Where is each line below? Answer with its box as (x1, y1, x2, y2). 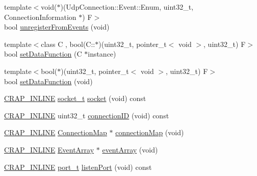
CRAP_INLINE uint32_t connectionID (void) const (4, 110, 169, 120)
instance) (88, 48, 116, 59)
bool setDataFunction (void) (4, 76, 93, 86)
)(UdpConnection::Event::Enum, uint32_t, (60, 2, 194, 12)
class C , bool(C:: (41, 38, 95, 49)
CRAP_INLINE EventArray (4, 144, 94, 155)
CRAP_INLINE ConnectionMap (4, 127, 107, 138)
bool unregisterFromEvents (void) (4, 21, 110, 32)
